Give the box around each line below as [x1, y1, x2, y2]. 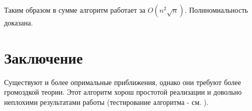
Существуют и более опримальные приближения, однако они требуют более [4, 76, 241, 87]
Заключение [4, 47, 83, 68]
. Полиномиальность [185, 5, 248, 15]
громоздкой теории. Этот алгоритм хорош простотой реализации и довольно [4, 87, 242, 97]
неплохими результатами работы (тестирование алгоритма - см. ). [4, 96, 209, 107]
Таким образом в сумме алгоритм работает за [4, 5, 146, 15]
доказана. [4, 17, 33, 27]
